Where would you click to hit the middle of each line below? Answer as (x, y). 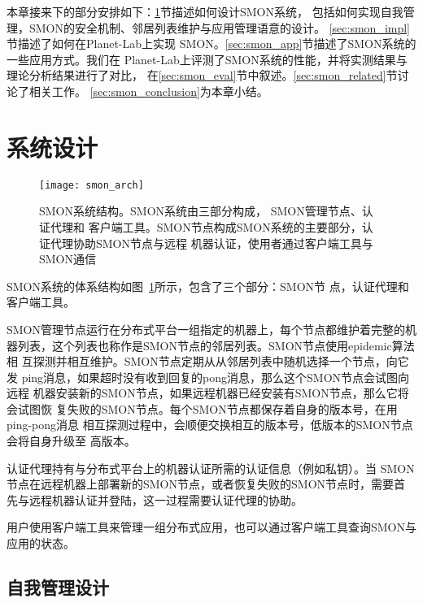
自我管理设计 (58, 587)
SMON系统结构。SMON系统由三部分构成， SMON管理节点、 (201, 211)
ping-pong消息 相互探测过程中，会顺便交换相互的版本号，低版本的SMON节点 (210, 425)
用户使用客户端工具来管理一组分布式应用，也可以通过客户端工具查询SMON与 (212, 527)
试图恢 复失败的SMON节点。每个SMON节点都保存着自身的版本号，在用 (207, 408)
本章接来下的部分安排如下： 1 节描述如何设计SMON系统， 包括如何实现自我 (205, 11)
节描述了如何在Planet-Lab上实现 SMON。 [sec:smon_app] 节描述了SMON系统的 (211, 43)
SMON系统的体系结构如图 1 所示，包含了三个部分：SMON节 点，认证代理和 (208, 286)
